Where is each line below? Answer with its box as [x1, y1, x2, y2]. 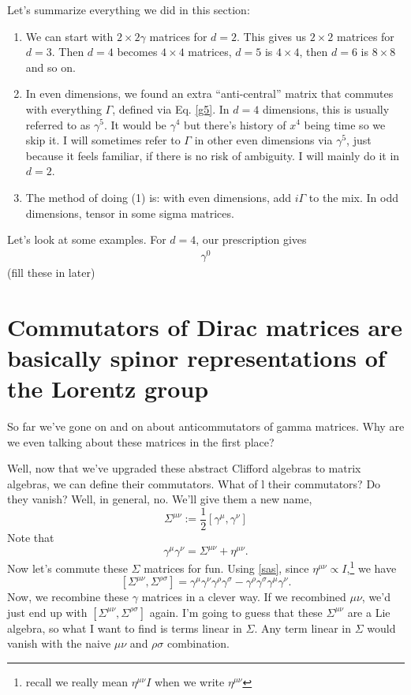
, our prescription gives [196, 231, 307, 248]
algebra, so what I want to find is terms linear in [7, 619, 242, 636]
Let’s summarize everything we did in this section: [7, 2, 250, 17]
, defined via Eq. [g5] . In [112, 100, 230, 117]
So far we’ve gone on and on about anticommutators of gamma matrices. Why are [7, 417, 405, 434]
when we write [154, 674, 225, 690]
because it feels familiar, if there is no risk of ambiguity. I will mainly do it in [25, 147, 400, 163]
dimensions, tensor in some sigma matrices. [25, 204, 234, 221]
